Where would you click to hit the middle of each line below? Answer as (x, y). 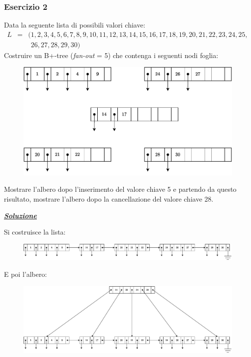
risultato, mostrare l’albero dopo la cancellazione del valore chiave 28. (109, 199)
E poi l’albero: (26, 274)
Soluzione (20, 215)
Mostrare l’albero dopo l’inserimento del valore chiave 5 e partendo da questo (120, 189)
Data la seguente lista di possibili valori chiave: (75, 25)
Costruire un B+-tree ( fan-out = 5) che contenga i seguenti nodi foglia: (111, 55)
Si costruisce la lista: (35, 232)
